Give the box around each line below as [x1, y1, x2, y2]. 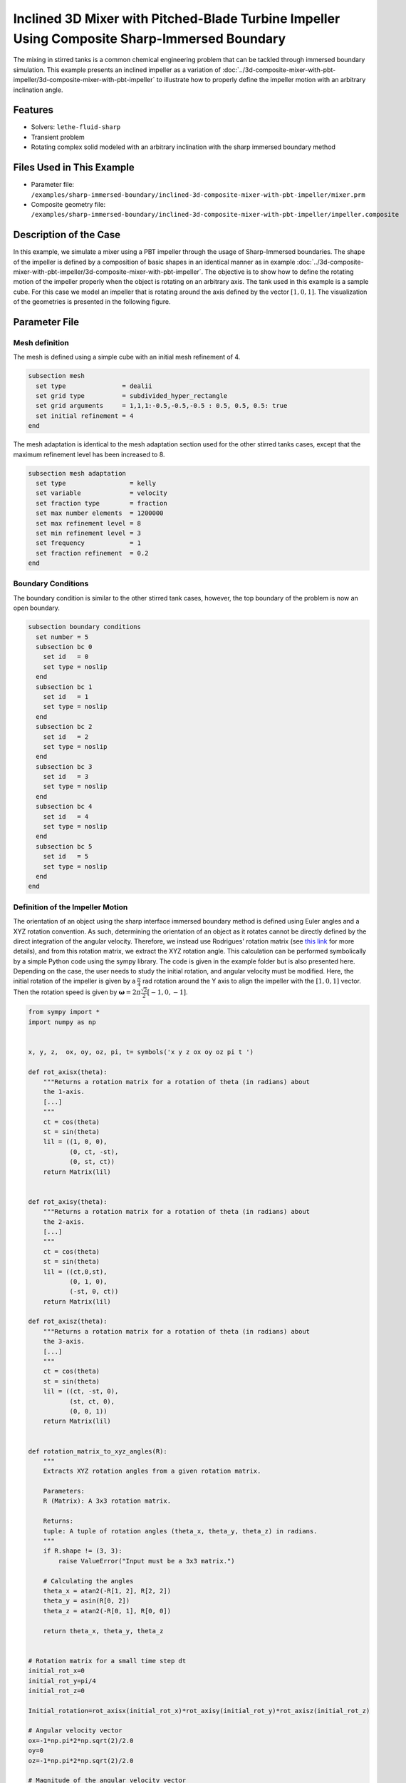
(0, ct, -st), [69, 1148, 119, 1155]
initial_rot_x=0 [28, 1667, 85, 1675]
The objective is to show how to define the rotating [204, 267, 354, 276]
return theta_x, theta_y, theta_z [43, 1627, 164, 1635]
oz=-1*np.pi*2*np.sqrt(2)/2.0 [28, 1757, 134, 1764]
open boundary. [13, 603, 61, 613]
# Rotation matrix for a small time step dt [28, 1657, 187, 1665]
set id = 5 [43, 852, 89, 861]
